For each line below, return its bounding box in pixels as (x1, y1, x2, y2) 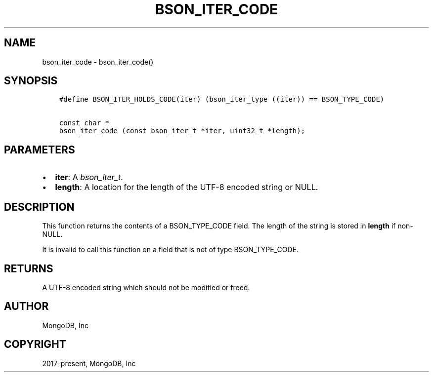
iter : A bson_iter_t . (55, 172, 123, 183)
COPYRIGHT (4, 338, 66, 351)
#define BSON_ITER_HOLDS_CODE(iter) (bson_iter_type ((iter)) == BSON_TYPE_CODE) (59, 95, 385, 104)
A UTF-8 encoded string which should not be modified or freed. (42, 283, 250, 292)
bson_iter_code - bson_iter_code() (42, 57, 154, 66)
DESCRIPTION (4, 200, 75, 213)
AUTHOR (4, 300, 49, 313)
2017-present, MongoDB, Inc (42, 359, 136, 368)
